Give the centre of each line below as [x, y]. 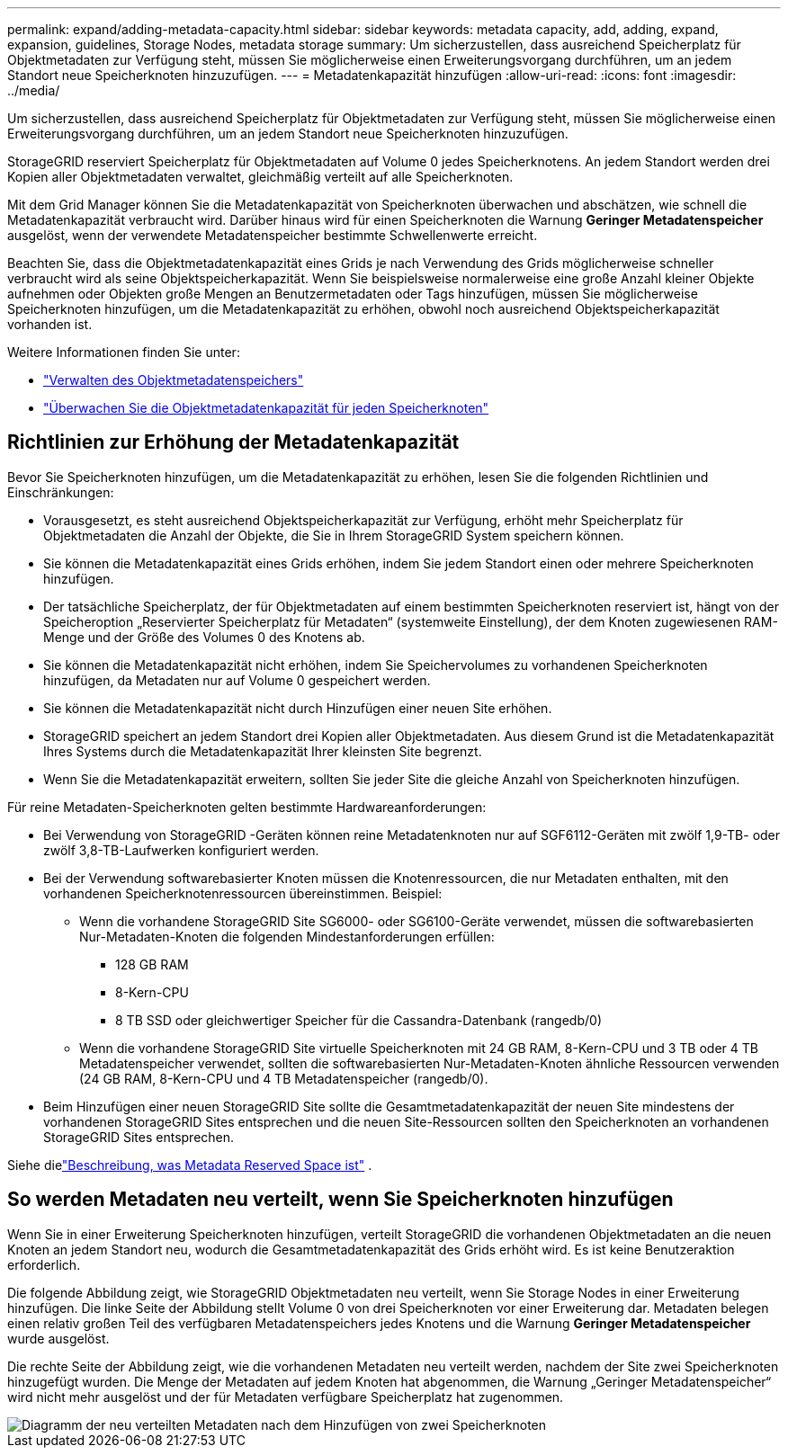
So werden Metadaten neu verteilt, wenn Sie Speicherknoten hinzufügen [340, 1200]
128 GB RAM [152, 964]
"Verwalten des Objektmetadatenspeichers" [174, 380]
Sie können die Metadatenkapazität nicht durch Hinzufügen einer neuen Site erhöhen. [298, 708]
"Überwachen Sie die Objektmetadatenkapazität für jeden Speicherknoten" [266, 408]
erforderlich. [44, 1264]
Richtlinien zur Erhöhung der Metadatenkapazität [233, 442]
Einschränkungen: [61, 492]
